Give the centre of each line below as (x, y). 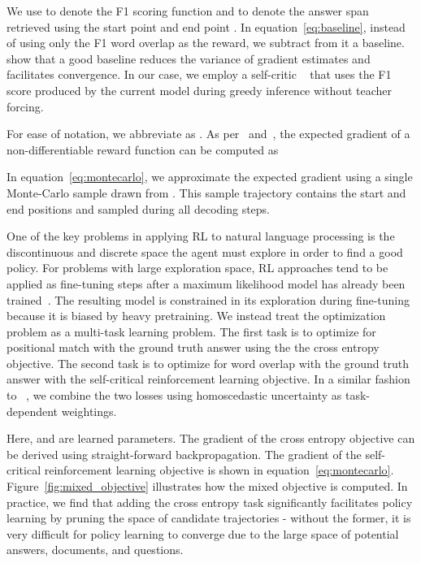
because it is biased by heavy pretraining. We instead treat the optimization (196, 316)
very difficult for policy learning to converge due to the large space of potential (203, 533)
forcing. (25, 106)
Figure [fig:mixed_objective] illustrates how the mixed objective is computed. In (207, 486)
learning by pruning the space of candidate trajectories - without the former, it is (209, 518)
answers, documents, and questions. (95, 550)
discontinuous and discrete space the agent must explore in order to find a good (205, 251)
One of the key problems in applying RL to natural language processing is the (201, 236)
